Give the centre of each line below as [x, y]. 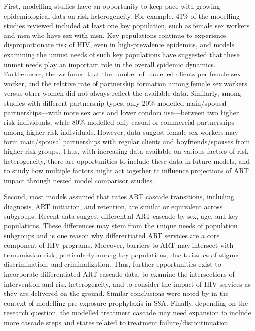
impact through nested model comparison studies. [79, 180]
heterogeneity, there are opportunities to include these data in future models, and [127, 161]
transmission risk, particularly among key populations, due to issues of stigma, [123, 254]
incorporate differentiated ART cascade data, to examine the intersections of [119, 274]
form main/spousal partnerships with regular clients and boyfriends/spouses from [127, 141]
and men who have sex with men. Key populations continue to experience [115, 35]
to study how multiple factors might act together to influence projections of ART [126, 170]
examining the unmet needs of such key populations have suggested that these [122, 54]
